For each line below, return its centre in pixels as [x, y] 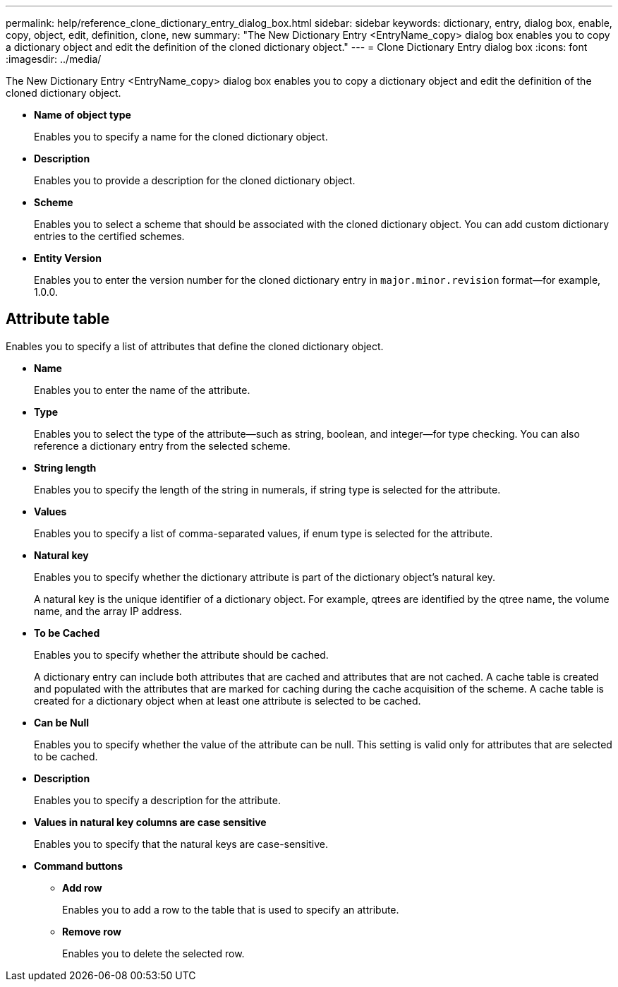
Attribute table [58, 319]
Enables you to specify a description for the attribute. [157, 800]
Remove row [92, 931]
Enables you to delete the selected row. [153, 953]
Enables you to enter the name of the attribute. [142, 390]
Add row [82, 887]
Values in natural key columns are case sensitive [150, 822]
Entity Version [68, 258]
